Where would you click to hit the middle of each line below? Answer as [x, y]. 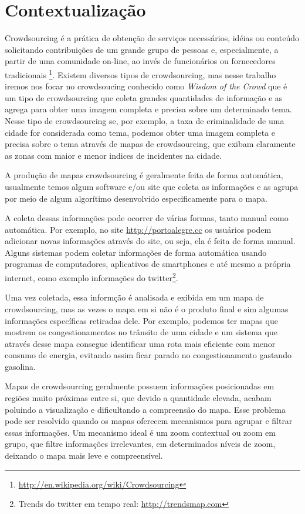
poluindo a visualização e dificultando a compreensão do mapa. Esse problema [145, 409]
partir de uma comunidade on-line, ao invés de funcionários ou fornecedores [140, 61]
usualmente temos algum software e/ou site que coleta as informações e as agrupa [152, 186]
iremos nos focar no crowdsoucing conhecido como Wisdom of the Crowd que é [146, 86]
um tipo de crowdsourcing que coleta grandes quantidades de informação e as [144, 97]
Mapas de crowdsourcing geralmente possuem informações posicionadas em [140, 386]
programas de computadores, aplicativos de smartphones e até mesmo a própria [148, 264]
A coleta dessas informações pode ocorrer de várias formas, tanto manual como [147, 218]
